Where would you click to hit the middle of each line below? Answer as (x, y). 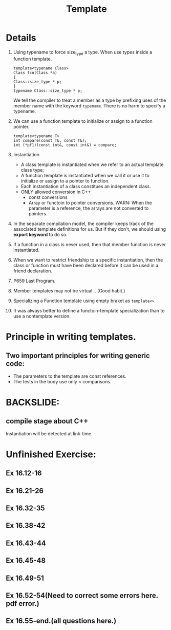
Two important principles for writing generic (78, 356)
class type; (33, 170)
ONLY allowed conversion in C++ (56, 192)
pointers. (38, 213)
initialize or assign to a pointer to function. (65, 181)
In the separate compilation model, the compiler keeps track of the (83, 224)
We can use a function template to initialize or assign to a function (83, 121)
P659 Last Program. (34, 281)
